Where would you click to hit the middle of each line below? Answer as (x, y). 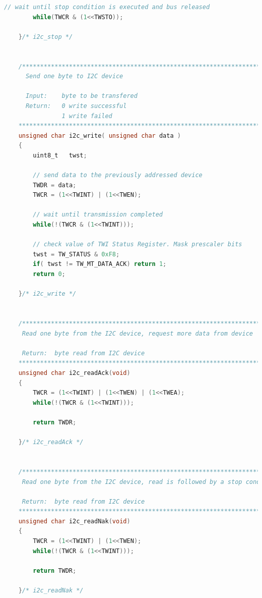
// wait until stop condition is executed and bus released (107, 7)
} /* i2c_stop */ (46, 37)
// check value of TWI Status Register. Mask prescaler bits (138, 244)
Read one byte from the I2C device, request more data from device (137, 333)
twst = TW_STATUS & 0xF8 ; (76, 254)
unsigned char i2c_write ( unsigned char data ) (100, 135)
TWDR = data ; (55, 185)
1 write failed (87, 116)
